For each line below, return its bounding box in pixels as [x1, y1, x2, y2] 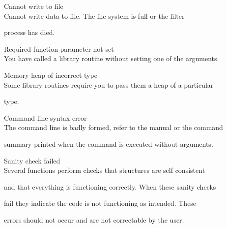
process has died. [4, 27, 55, 37]
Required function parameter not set [4, 43, 114, 54]
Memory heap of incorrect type [4, 69, 97, 80]
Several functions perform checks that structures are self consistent [4, 165, 205, 175]
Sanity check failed [4, 155, 60, 165]
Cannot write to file [4, 1, 63, 11]
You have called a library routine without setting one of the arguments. [4, 53, 219, 64]
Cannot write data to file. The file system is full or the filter [4, 10, 185, 21]
